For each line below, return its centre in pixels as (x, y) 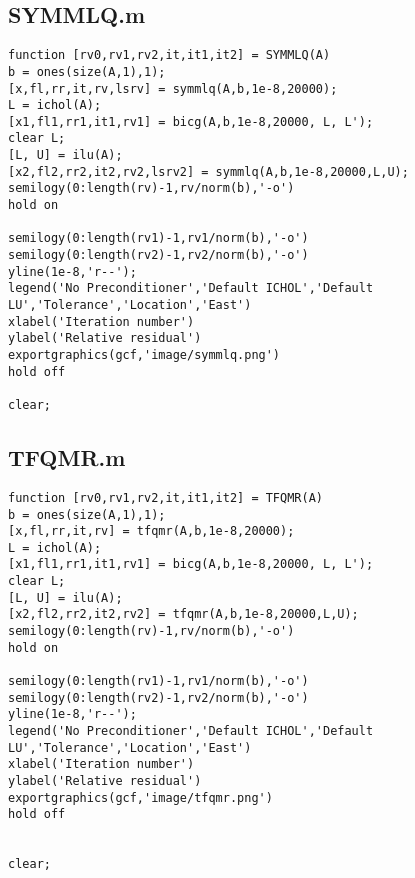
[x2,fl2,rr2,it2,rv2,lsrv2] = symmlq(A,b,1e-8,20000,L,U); (208, 171)
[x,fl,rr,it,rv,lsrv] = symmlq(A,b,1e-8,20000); (173, 88)
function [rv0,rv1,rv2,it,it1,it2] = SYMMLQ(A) (169, 55)
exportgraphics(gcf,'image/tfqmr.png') (140, 797)
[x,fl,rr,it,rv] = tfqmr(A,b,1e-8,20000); (151, 531)
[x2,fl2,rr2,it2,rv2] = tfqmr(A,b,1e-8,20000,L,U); (183, 614)
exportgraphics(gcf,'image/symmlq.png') (144, 355)
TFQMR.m (67, 457)
